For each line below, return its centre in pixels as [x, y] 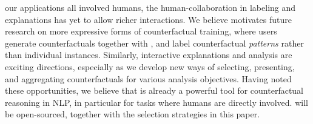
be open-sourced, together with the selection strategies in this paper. [133, 114]
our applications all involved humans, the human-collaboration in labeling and [150, 7]
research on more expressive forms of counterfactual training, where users [141, 31]
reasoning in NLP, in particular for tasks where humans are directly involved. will [156, 102]
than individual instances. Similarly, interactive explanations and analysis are [149, 55]
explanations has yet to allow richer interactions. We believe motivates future [148, 19]
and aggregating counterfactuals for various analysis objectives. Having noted [148, 78]
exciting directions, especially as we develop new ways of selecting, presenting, [150, 66]
